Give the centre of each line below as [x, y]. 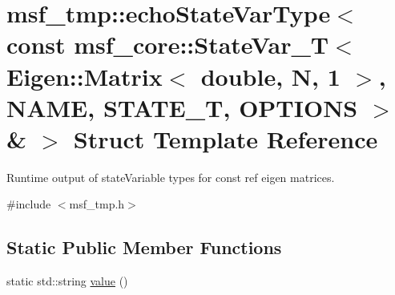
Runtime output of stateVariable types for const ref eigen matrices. [171, 177]
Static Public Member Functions [144, 247]
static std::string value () [67, 281]
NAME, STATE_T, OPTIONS [182, 107]
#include [29, 204]
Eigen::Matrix [85, 76]
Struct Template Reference [226, 138]
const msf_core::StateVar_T [168, 44]
